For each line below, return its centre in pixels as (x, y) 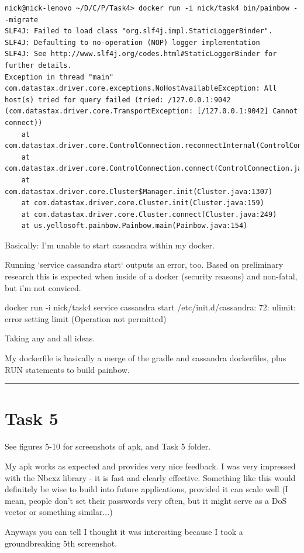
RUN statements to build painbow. (67, 369)
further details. (38, 65)
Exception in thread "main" (59, 77)
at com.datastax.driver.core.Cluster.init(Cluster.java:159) (143, 203)
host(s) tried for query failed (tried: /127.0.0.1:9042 (118, 100)
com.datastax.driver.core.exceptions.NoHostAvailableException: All (141, 89)
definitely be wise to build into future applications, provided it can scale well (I (146, 489)
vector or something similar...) (59, 512)
